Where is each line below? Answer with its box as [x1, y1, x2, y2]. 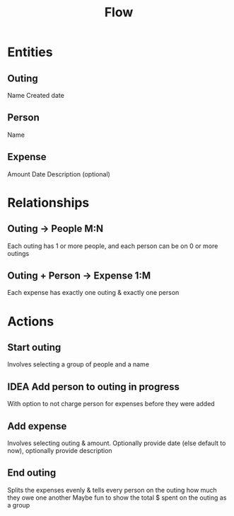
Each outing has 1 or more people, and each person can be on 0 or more [7, 242, 218, 250]
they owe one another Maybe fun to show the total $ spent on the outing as [7, 493, 227, 502]
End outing [7, 467, 57, 479]
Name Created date [7, 91, 65, 99]
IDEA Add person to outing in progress [7, 381, 180, 393]
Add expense [7, 420, 67, 432]
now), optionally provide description [7, 447, 112, 455]
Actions [7, 313, 54, 330]
